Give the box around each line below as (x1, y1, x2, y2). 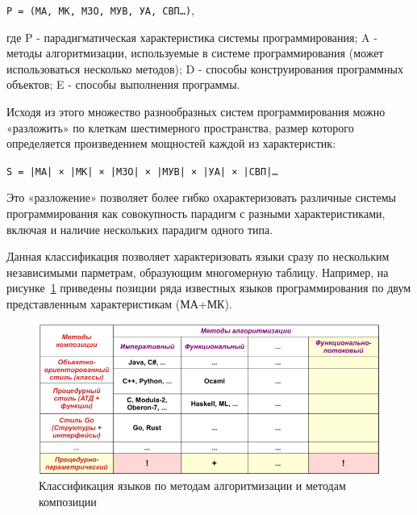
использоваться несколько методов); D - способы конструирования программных (6, 60, 403, 77)
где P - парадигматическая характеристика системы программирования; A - (6, 28, 377, 45)
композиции (39, 492, 97, 509)
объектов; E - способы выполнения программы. (6, 76, 240, 93)
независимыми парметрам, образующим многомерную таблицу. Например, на (6, 263, 389, 280)
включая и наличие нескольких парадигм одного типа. (6, 220, 273, 237)
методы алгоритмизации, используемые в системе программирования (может (6, 44, 384, 61)
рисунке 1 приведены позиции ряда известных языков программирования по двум (6, 279, 411, 296)
